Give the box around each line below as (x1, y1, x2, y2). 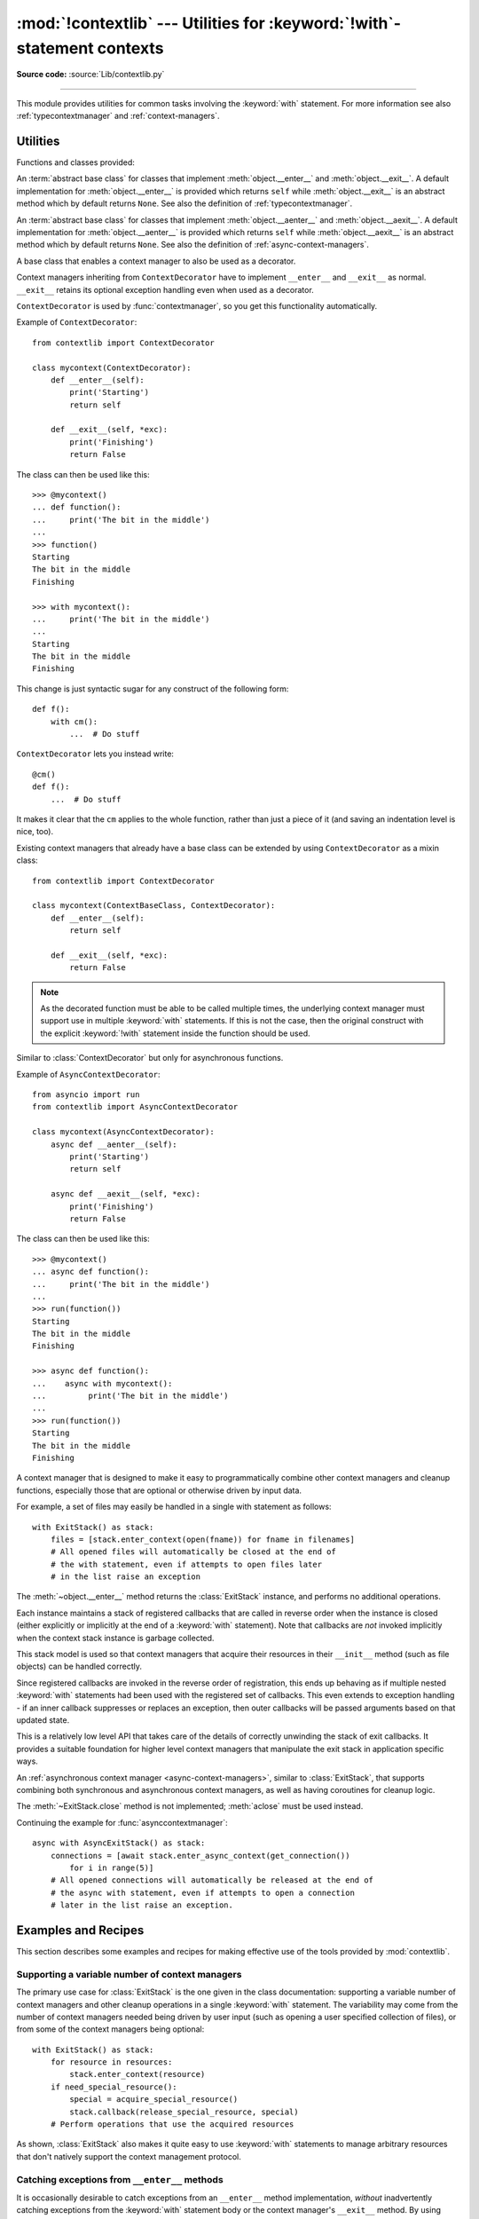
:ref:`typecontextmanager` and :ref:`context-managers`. (16, 111, 221, 122)
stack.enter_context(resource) (69, 2069, 206, 2080)
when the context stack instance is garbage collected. (16, 1632, 215, 1643)
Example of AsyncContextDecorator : (16, 1069, 161, 1079)
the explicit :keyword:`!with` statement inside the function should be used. (40, 1028, 310, 1038)
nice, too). (16, 826, 54, 837)
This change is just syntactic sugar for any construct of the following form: (16, 683, 289, 694)
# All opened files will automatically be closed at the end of (50, 1547, 336, 1557)
